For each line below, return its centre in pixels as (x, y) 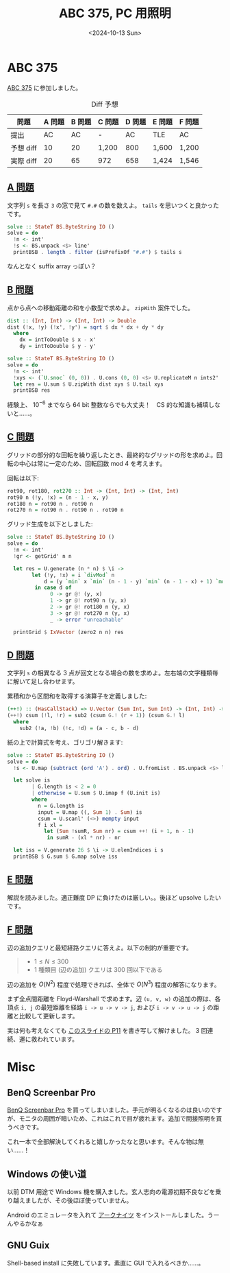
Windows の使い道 (47, 1174)
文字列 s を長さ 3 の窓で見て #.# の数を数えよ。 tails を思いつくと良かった (113, 205)
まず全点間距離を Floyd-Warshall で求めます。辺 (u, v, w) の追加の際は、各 (114, 999)
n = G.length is (61, 806)
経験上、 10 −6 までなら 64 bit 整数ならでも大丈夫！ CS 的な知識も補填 (108, 404)
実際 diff (24, 161)
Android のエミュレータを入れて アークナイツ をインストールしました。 (107, 1215)
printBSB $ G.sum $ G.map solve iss (65, 857)
